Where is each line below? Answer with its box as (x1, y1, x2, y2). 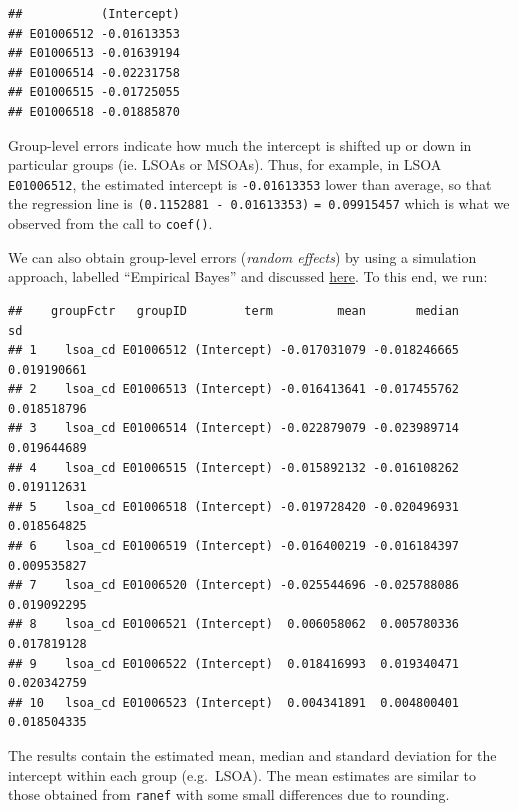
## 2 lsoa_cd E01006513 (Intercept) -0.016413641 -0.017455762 (8, 382, 460, 397)
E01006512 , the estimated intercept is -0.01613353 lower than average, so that (8, 173, 492, 194)
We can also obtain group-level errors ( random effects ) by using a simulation (8, 246, 477, 267)
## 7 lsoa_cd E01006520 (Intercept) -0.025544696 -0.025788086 (8, 578, 460, 593)
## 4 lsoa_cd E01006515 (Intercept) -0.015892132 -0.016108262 (8, 460, 460, 475)
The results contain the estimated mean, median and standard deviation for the (8, 744, 497, 765)
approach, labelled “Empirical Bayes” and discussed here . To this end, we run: (8, 266, 488, 287)
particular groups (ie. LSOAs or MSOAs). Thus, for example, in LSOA (8, 154, 442, 175)
